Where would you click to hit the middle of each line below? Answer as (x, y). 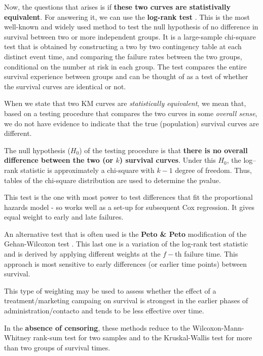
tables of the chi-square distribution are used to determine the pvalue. (112, 180)
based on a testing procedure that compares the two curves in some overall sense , (131, 113)
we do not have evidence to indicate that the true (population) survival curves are (131, 123)
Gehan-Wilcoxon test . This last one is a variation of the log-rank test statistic (126, 244)
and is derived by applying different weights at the (82, 254)
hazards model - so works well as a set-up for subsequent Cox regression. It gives (129, 207)
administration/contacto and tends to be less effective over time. (104, 311)
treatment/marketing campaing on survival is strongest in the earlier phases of (126, 300)
